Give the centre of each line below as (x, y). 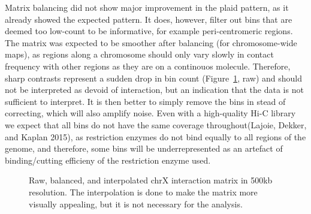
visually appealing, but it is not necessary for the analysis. (136, 204)
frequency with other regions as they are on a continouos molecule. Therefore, (148, 66)
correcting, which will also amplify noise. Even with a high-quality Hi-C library (150, 113)
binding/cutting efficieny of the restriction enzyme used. (108, 160)
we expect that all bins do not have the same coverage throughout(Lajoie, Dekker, (156, 124)
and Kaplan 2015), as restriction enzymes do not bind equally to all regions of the (155, 136)
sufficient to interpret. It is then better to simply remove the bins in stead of (145, 101)
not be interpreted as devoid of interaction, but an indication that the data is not (154, 90)
